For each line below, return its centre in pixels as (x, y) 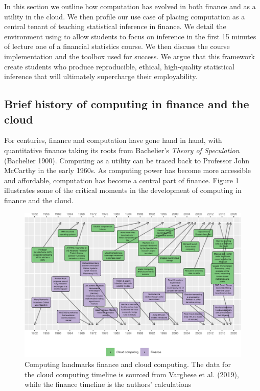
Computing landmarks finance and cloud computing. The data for (128, 364)
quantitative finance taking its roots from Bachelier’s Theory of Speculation (122, 150)
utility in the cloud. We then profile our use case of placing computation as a (125, 16)
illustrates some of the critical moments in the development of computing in (123, 190)
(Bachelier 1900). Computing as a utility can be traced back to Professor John (127, 160)
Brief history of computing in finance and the (127, 104)
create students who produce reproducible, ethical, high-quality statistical (119, 66)
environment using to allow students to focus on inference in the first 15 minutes (130, 36)
